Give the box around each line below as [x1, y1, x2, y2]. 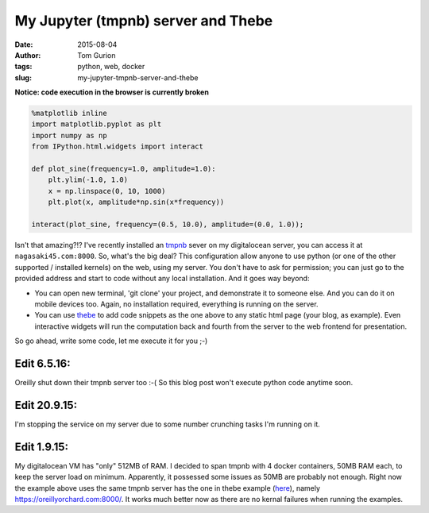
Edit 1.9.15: [14, 440, 69, 453]
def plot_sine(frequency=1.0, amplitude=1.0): [31, 164, 216, 174]
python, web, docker [77, 62, 145, 71]
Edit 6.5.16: [14, 357, 71, 370]
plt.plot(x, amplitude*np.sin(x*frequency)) [48, 198, 225, 206]
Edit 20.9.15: [14, 398, 78, 412]
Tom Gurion [77, 50, 116, 60]
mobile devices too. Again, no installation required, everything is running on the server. [34, 299, 319, 309]
